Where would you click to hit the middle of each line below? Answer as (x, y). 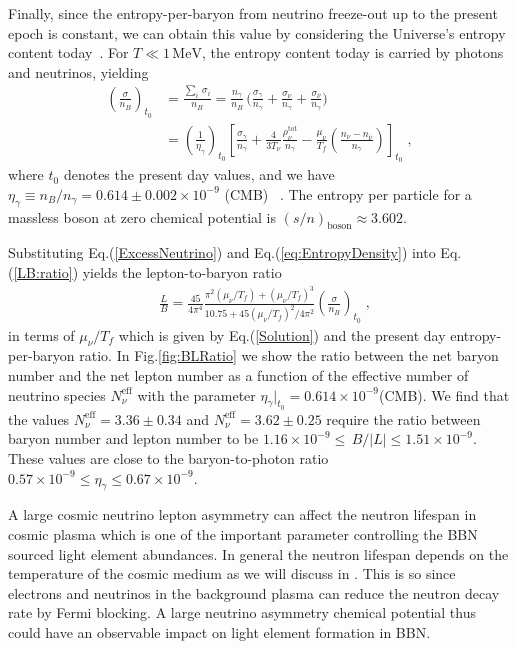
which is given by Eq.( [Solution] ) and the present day (282, 334)
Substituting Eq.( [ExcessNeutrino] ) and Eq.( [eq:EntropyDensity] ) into (222, 252)
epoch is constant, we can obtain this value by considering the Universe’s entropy (257, 32)
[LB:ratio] (43, 271)
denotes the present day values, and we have (199, 174)
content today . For (68, 52)
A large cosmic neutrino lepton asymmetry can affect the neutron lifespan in (242, 514)
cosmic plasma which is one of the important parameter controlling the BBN (243, 533)
